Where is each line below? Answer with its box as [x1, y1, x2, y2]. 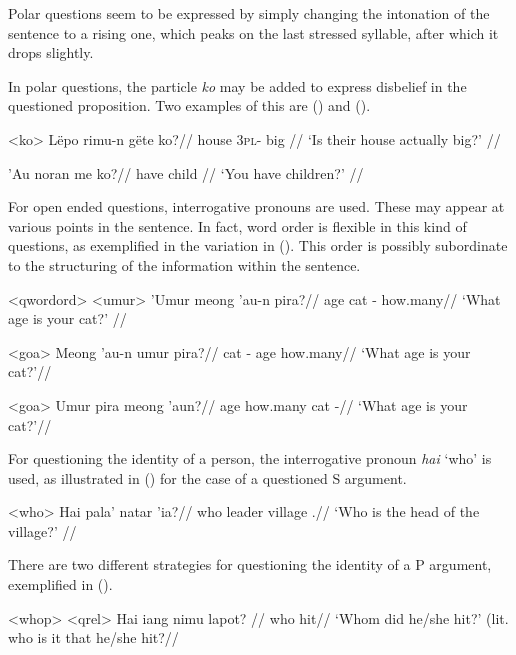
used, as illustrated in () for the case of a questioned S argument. [8, 467, 407, 488]
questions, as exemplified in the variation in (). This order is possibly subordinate [8, 235, 508, 256]
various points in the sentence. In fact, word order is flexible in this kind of [8, 215, 467, 236]
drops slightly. [8, 42, 94, 63]
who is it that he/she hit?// [8, 627, 179, 648]
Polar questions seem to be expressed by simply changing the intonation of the [8, 3, 490, 23]
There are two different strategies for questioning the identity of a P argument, [8, 554, 492, 575]
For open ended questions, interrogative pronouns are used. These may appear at [8, 196, 505, 217]
